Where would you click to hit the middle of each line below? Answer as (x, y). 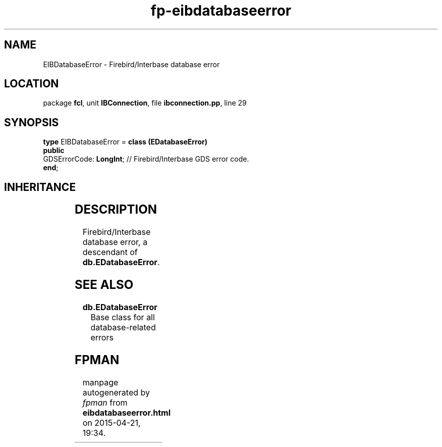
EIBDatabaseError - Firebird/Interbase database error (131, 64)
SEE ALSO (104, 284)
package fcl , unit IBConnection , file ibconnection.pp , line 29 (145, 103)
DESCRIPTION (116, 210)
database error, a (115, 242)
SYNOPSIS (32, 122)
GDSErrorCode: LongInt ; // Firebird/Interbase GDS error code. (146, 159)
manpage (100, 382)
